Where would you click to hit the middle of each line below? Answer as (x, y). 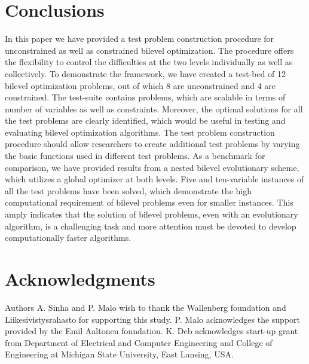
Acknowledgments (80, 279)
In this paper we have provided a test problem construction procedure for (140, 39)
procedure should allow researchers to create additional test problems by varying (152, 144)
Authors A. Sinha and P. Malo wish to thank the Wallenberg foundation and (146, 307)
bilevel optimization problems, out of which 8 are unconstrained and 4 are (140, 85)
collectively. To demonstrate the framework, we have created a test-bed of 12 (146, 73)
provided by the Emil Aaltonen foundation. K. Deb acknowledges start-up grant (152, 331)
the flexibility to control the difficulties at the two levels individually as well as (149, 62)
